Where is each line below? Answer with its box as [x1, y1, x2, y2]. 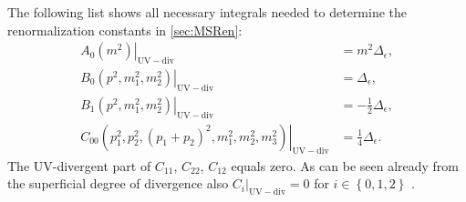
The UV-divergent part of [7, 156, 151, 175]
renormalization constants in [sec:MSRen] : [7, 20, 243, 39]
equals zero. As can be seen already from [231, 156, 460, 175]
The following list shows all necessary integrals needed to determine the [7, 3, 408, 21]
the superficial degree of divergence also [7, 174, 229, 193]
